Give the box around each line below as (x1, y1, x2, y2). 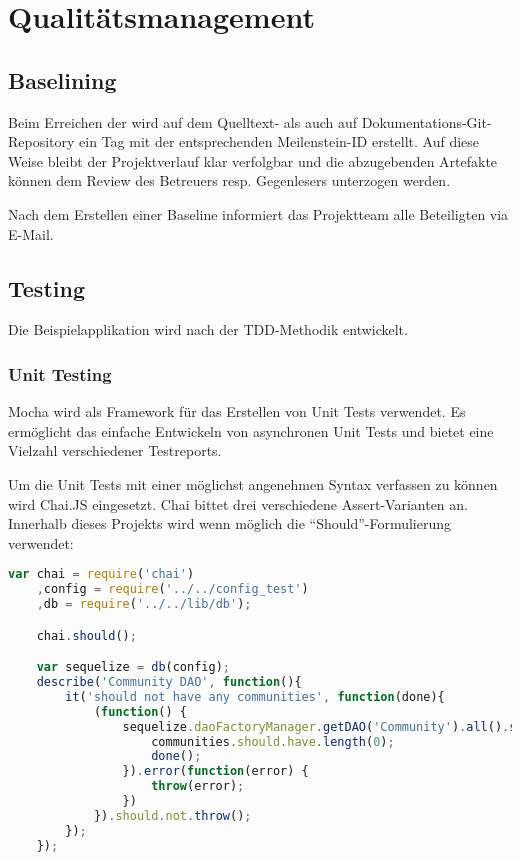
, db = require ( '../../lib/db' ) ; (36, 597, 252, 612)
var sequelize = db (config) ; (36, 660, 230, 675)
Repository (8, 131, 75, 152)
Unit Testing (8, 361, 112, 386)
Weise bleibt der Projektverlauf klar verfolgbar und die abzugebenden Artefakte (8, 150, 498, 171)
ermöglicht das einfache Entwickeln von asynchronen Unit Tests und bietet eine (8, 420, 494, 441)
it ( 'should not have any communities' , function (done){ (65, 689, 445, 704)
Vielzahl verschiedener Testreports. (8, 440, 222, 461)
